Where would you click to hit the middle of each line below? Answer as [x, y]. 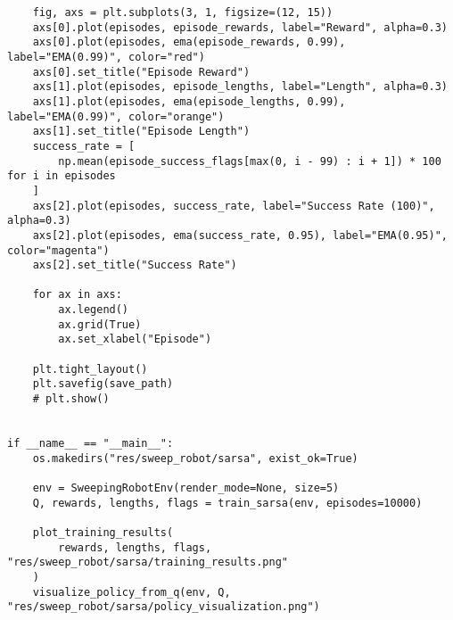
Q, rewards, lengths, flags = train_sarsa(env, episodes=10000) [227, 503]
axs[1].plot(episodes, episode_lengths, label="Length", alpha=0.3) [240, 87]
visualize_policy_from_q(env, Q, [132, 592]
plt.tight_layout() [90, 369]
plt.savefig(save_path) [103, 384]
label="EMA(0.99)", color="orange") [116, 116]
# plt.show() [71, 399]
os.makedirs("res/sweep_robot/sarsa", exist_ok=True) [195, 458]
